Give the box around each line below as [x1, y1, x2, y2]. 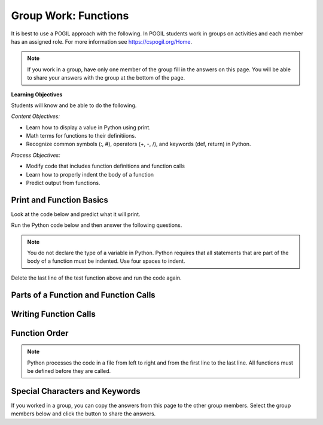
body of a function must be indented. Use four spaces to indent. [27, 257, 185, 265]
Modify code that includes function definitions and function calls [26, 162, 185, 170]
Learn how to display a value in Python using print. [26, 123, 151, 131]
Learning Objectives [11, 90, 63, 98]
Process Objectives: [11, 151, 60, 159]
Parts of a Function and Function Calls [11, 290, 156, 300]
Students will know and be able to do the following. [11, 102, 137, 109]
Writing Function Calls [11, 309, 96, 319]
